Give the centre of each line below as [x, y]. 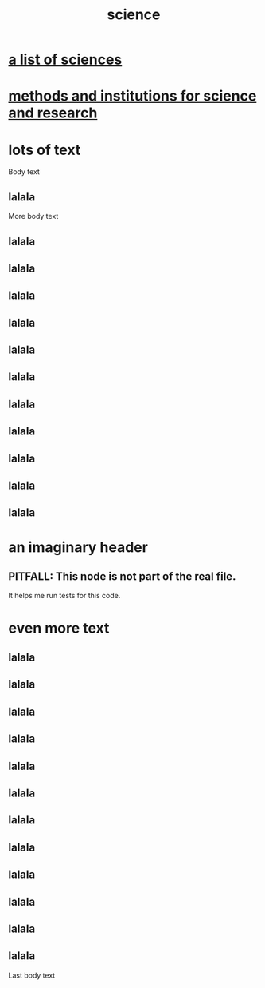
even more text [59, 628]
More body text [33, 216]
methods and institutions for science [132, 96]
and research [53, 113]
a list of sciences [65, 60]
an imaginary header [78, 547]
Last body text [32, 975]
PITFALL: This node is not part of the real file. [122, 576]
